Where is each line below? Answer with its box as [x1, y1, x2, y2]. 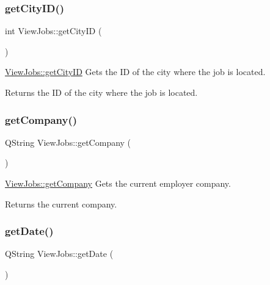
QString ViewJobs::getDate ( [5, 247, 114, 260]
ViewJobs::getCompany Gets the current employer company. [5, 177, 231, 189]
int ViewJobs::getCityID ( [5, 24, 102, 37]
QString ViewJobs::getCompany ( [5, 135, 131, 148]
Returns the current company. [5, 197, 117, 210]
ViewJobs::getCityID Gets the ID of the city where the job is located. [5, 65, 266, 78]
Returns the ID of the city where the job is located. [5, 86, 198, 98]
